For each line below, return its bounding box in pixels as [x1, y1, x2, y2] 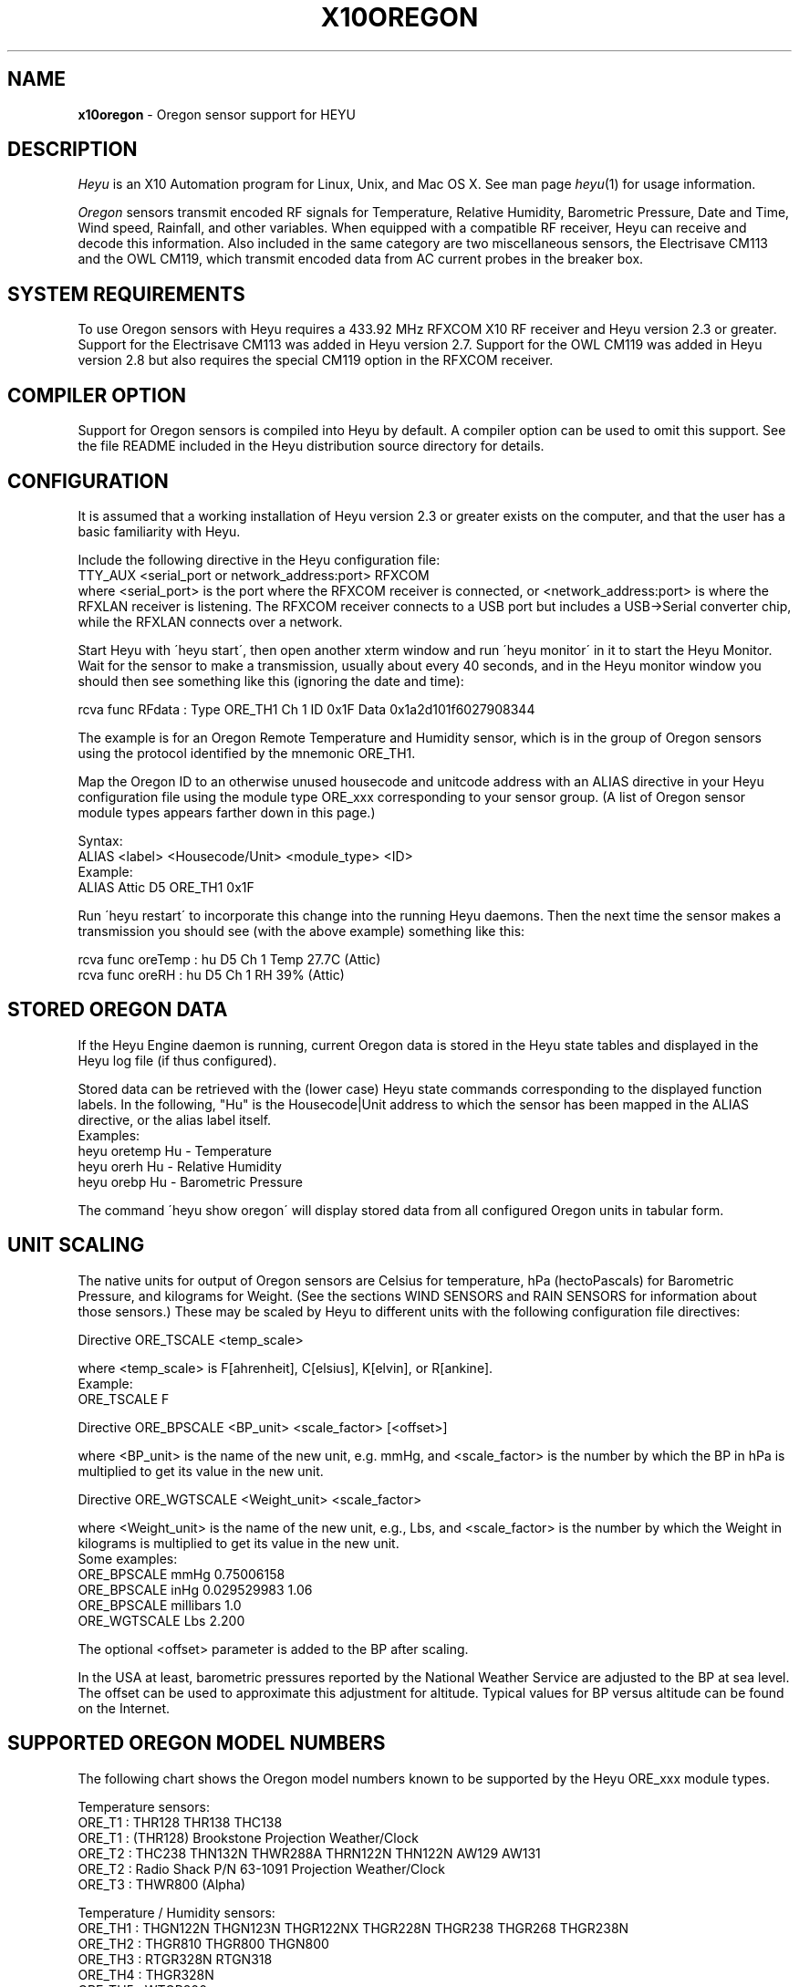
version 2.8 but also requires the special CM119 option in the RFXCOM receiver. [78, 352, 554, 369]
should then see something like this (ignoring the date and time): [78, 672, 464, 689]
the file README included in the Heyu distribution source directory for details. [78, 438, 545, 454]
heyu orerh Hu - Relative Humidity [78, 1158, 282, 1174]
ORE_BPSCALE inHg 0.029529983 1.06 [78, 1581, 313, 1597]
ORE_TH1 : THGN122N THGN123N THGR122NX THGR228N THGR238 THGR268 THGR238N [78, 1919, 629, 1936]
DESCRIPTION [7, 138, 138, 161]
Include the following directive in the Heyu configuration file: [78, 551, 441, 567]
